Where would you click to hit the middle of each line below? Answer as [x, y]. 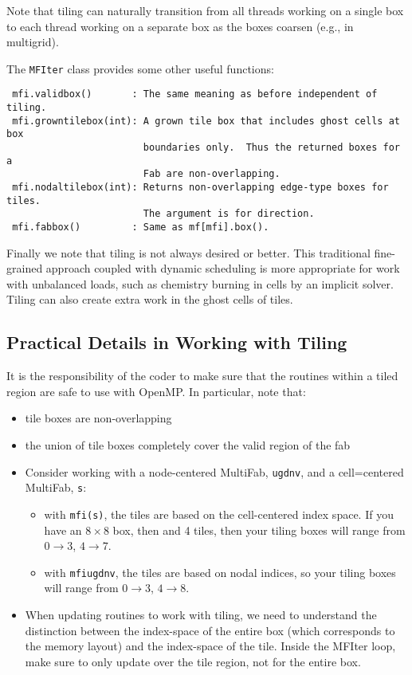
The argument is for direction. [229, 214]
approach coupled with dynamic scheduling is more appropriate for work [223, 268]
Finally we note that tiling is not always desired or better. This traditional [188, 252]
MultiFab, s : [56, 487]
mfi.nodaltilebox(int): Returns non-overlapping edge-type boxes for [200, 188]
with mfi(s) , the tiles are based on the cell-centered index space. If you [219, 514]
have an [63, 530]
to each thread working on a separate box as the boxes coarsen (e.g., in [180, 26]
